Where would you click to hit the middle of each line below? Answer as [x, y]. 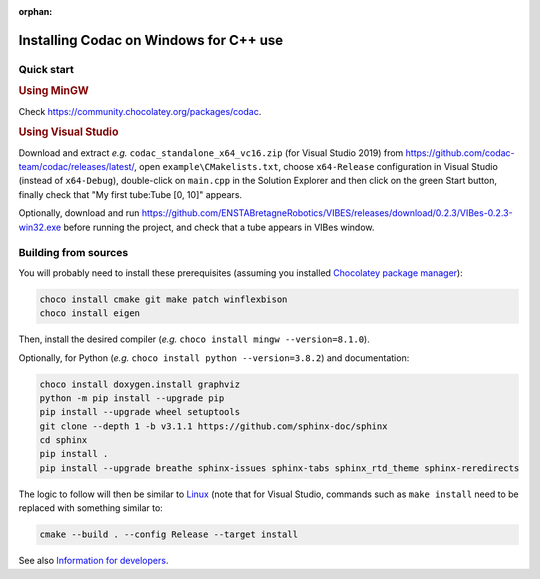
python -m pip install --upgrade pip [132, 398]
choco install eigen [89, 313]
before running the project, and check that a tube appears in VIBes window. [219, 227]
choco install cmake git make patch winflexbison [163, 299]
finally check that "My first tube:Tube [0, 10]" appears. [130, 194]
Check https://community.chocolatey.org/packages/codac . [140, 111]
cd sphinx [63, 440]
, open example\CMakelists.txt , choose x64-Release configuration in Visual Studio [316, 167]
